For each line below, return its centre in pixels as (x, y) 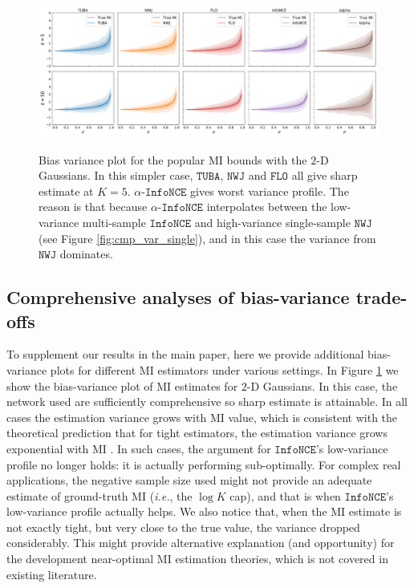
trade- (382, 297)
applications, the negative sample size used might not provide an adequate (189, 480)
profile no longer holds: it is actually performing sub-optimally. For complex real (204, 464)
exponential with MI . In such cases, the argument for (139, 448)
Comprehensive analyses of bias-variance (178, 297)
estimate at (66, 191)
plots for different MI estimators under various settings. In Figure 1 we (224, 369)
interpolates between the (267, 207)
